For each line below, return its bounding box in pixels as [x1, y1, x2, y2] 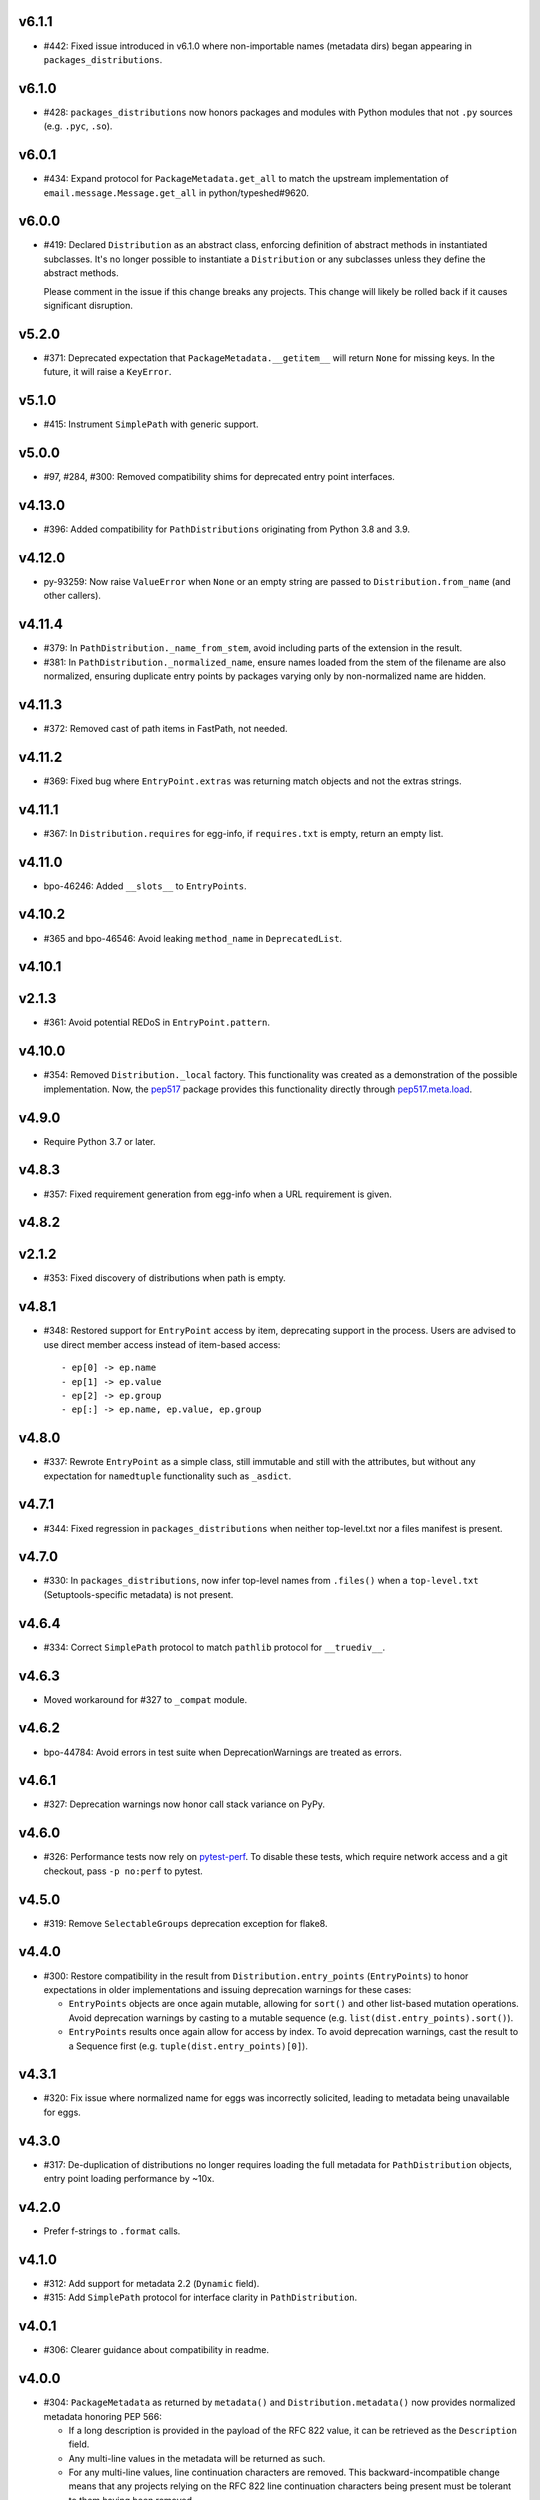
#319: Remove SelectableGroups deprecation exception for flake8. [43, 1917, 328, 1929]
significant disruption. [43, 299, 134, 311]
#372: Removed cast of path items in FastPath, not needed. [43, 722, 289, 734]
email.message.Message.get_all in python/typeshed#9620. [43, 186, 310, 199]
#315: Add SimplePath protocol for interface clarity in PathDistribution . [43, 2291, 358, 2304]
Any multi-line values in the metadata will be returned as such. [68, 2452, 326, 2464]
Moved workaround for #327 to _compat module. [43, 1693, 248, 1705]
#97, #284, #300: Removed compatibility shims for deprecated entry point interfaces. [43, 471, 395, 483]
